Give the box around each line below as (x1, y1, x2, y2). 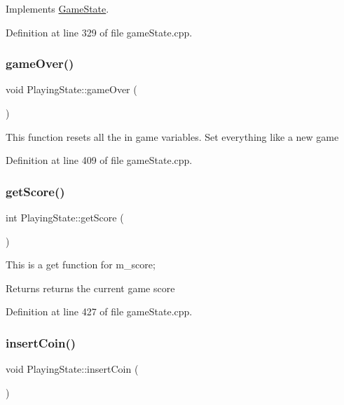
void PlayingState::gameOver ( (6, 82, 137, 97)
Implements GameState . (6, 1, 109, 15)
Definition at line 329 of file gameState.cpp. (6, 25, 193, 39)
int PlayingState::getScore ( (6, 210, 124, 224)
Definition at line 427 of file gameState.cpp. (6, 304, 193, 319)
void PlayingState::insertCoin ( (6, 362, 139, 376)
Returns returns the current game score (6, 280, 175, 295)
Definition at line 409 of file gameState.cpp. (6, 153, 193, 167)
